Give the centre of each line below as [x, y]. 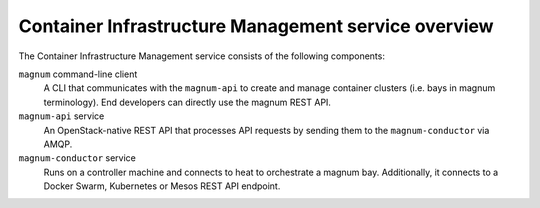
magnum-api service [61, 116]
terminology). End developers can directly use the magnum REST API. [187, 102]
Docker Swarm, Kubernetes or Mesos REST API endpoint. [162, 186]
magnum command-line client [78, 74]
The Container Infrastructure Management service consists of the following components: [201, 56]
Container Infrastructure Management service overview [256, 26]
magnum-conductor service [77, 158]
